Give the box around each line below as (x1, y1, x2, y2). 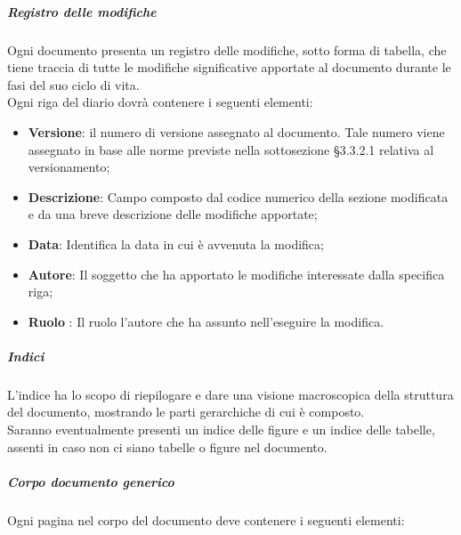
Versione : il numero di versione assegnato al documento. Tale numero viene (28, 122, 445, 141)
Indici (7, 346, 44, 365)
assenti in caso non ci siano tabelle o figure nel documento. (7, 437, 328, 456)
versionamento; (28, 158, 110, 176)
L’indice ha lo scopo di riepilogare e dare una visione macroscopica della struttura (7, 385, 454, 403)
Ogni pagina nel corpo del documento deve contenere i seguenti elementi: (7, 510, 405, 529)
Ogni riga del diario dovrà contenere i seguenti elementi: (7, 93, 313, 111)
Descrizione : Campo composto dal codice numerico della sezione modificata (28, 187, 449, 206)
